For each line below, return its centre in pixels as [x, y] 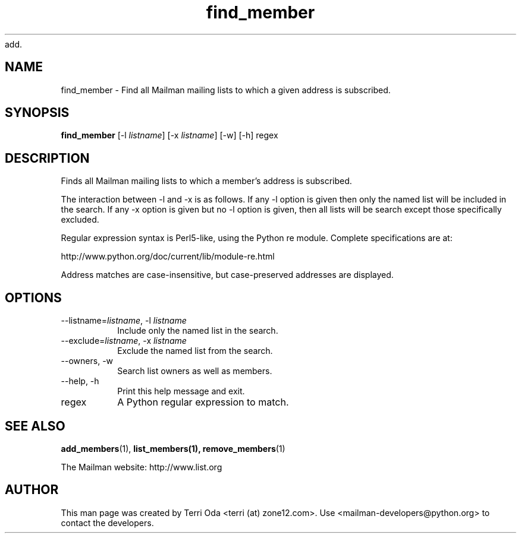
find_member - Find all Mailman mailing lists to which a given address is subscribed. [226, 90]
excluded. [80, 220]
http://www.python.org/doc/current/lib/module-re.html [168, 257]
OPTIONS [33, 298]
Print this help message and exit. [181, 391]
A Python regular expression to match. [203, 402]
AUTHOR [32, 490]
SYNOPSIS [37, 113]
